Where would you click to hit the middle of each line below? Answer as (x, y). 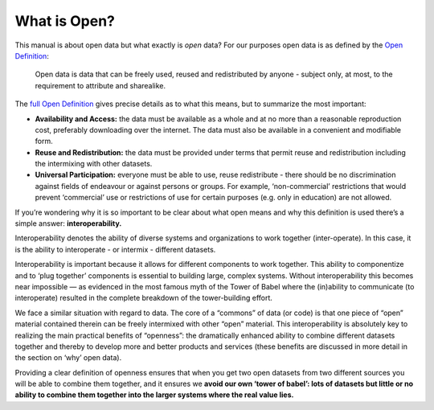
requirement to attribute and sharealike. (100, 85)
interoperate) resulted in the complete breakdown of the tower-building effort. (144, 298)
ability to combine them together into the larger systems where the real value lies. (154, 395)
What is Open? (65, 21)
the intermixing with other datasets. (94, 164)
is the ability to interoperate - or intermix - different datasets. (115, 249)
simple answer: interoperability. (68, 223)
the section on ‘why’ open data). (68, 358)
